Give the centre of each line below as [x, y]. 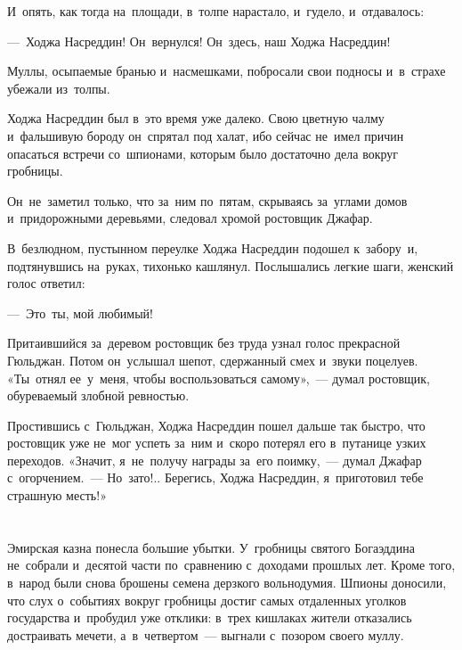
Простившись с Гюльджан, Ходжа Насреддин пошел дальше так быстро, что [216, 425]
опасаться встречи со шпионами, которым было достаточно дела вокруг [203, 153]
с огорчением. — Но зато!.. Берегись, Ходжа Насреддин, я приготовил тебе [215, 477]
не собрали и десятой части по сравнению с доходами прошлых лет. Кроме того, [231, 565]
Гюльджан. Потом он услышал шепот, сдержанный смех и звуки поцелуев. [213, 360]
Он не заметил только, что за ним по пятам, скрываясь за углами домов [207, 200]
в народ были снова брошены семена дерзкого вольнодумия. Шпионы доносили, [227, 583]
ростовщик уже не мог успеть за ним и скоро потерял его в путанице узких [217, 443]
